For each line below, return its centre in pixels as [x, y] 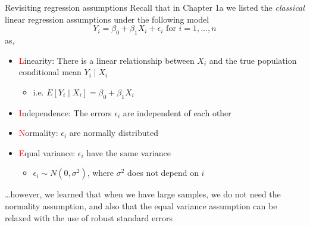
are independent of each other [177, 112]
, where [101, 173]
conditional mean [50, 72]
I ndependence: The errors [65, 112]
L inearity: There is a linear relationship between [107, 60]
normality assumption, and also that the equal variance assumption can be [141, 205]
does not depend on [163, 173]
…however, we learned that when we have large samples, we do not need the [143, 194]
